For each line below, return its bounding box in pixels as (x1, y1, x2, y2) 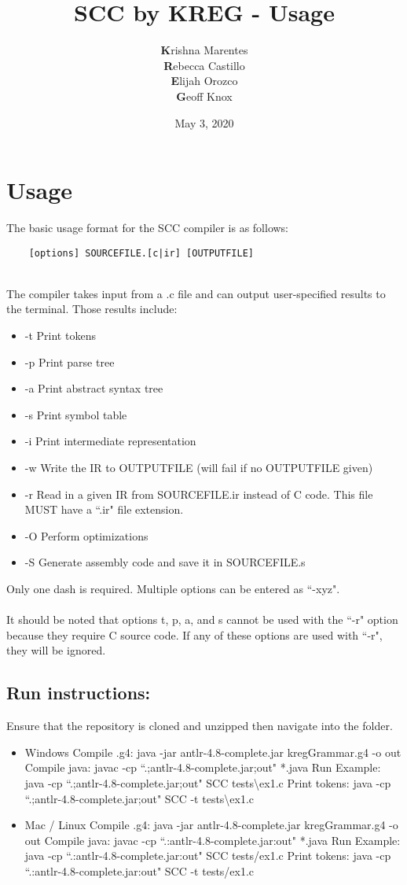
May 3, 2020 (174, 114, 234, 131)
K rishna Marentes (160, 42, 248, 58)
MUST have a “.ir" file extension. (24, 501, 184, 518)
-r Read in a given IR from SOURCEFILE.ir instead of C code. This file (24, 485, 373, 502)
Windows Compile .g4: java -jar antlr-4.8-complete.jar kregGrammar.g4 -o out (24, 743, 401, 760)
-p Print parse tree (24, 353, 115, 370)
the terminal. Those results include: (6, 301, 178, 317)
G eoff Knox (176, 87, 233, 104)
